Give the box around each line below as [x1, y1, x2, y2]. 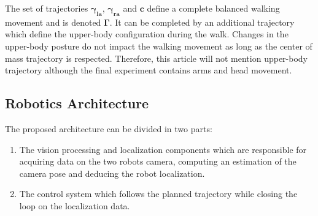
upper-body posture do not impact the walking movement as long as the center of [5, 39, 312, 52]
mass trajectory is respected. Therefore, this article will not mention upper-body [5, 51, 308, 64]
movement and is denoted [5, 15, 101, 28]
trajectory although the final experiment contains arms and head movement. [5, 64, 292, 76]
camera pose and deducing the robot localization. [19, 166, 205, 179]
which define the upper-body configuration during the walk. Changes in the [5, 28, 289, 40]
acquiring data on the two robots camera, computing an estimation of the [19, 155, 297, 168]
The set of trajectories [5, 2, 88, 14]
